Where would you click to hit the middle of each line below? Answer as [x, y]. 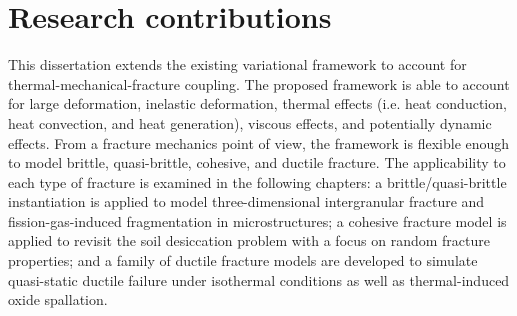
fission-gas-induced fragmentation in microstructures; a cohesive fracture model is [257, 220]
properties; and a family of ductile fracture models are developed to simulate [243, 260]
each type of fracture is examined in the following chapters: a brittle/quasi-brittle [257, 181]
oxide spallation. [58, 299]
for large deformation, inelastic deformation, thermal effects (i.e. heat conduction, [257, 103]
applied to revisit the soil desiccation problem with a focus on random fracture [249, 240]
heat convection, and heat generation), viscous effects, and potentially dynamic [250, 122]
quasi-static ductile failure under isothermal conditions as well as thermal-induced [259, 279]
